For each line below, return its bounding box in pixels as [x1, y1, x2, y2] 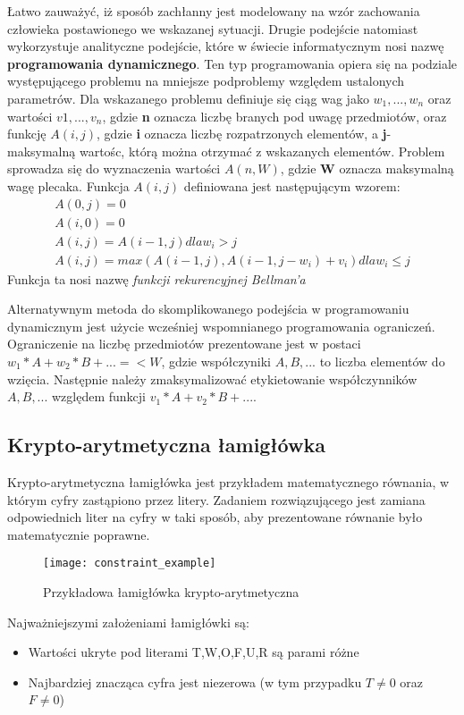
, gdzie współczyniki [161, 352, 272, 371]
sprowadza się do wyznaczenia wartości [7, 159, 221, 178]
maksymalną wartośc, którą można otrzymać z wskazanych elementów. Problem [7, 141, 445, 160]
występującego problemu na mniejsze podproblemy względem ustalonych [7, 71, 405, 90]
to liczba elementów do [319, 352, 445, 371]
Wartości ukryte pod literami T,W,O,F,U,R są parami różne [28, 643, 359, 661]
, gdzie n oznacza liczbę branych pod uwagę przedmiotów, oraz [102, 106, 447, 125]
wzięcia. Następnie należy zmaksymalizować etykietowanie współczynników [7, 369, 418, 388]
